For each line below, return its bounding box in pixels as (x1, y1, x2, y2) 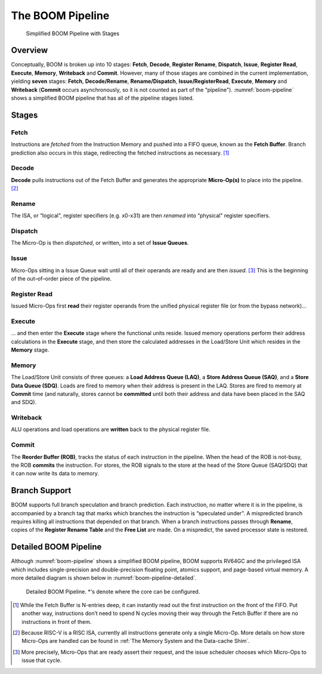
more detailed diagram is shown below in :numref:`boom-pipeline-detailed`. (11, 574, 197, 581)
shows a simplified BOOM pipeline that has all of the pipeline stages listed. (11, 94, 194, 101)
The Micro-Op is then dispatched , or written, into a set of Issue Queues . (11, 239, 189, 247)
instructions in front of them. (21, 618, 92, 625)
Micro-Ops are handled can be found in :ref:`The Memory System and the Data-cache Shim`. (21, 638, 250, 645)
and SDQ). (11, 399, 37, 406)
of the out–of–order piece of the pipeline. (11, 275, 112, 282)
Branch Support (11, 485, 72, 496)
